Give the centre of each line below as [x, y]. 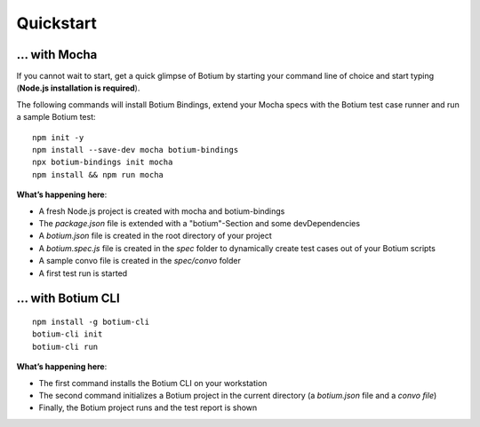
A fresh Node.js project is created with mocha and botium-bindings [162, 211]
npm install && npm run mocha [98, 174]
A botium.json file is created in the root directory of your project [155, 236]
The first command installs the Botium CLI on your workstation [153, 383]
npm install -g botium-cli [91, 321]
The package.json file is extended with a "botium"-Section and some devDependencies [199, 223]
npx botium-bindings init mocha [103, 162]
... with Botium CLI [68, 299]
